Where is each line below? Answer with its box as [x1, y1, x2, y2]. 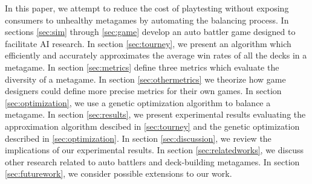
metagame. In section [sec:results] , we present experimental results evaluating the [5, 108, 306, 121]
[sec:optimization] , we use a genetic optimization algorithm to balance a [5, 96, 271, 109]
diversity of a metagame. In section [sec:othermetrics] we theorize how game [5, 72, 286, 85]
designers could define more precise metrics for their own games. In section [5, 84, 282, 97]
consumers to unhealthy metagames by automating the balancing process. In [5, 13, 289, 26]
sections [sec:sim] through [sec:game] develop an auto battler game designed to [5, 25, 296, 38]
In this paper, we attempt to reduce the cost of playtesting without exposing [5, 2, 289, 14]
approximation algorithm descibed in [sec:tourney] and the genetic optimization [5, 119, 300, 132]
